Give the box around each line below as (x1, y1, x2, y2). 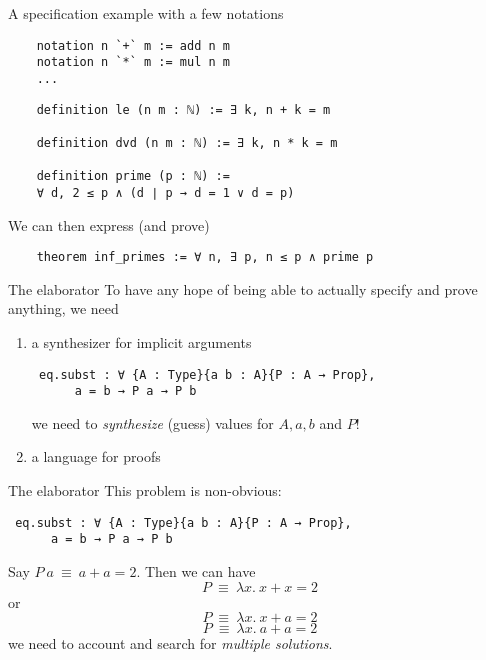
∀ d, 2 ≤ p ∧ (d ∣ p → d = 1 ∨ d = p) (36, 185, 295, 200)
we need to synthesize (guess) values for (31, 412, 274, 433)
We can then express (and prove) (8, 214, 210, 235)
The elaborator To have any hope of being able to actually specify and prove (8, 278, 478, 299)
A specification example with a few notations (8, 3, 284, 23)
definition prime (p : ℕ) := (36, 169, 230, 184)
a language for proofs (31, 446, 161, 467)
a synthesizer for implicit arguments (31, 331, 252, 352)
